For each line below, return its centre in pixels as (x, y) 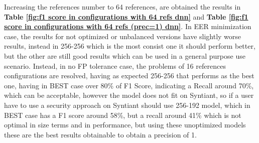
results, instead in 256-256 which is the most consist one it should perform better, (130, 46)
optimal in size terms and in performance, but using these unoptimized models (125, 125)
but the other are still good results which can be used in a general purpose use (125, 55)
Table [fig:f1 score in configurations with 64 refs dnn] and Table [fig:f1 (126, 16)
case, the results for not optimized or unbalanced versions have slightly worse (123, 36)
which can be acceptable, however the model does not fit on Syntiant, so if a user (129, 95)
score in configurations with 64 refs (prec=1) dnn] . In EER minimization (128, 26)
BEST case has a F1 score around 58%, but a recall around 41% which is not (123, 115)
